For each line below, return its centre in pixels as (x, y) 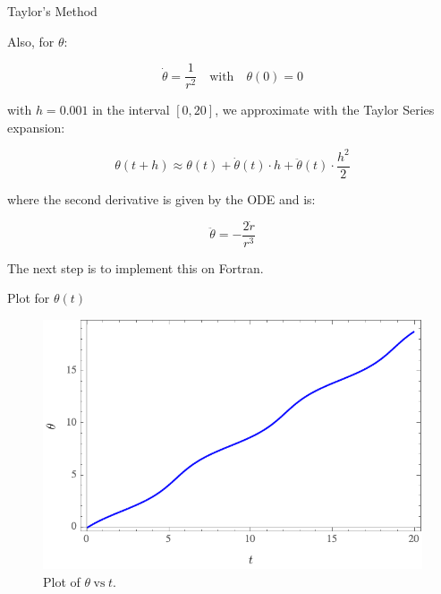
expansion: (36, 127)
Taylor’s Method (52, 11)
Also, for (31, 41)
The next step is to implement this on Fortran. (136, 267)
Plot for (29, 298)
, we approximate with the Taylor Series (325, 110)
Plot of (62, 581)
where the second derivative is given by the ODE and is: (161, 199)
